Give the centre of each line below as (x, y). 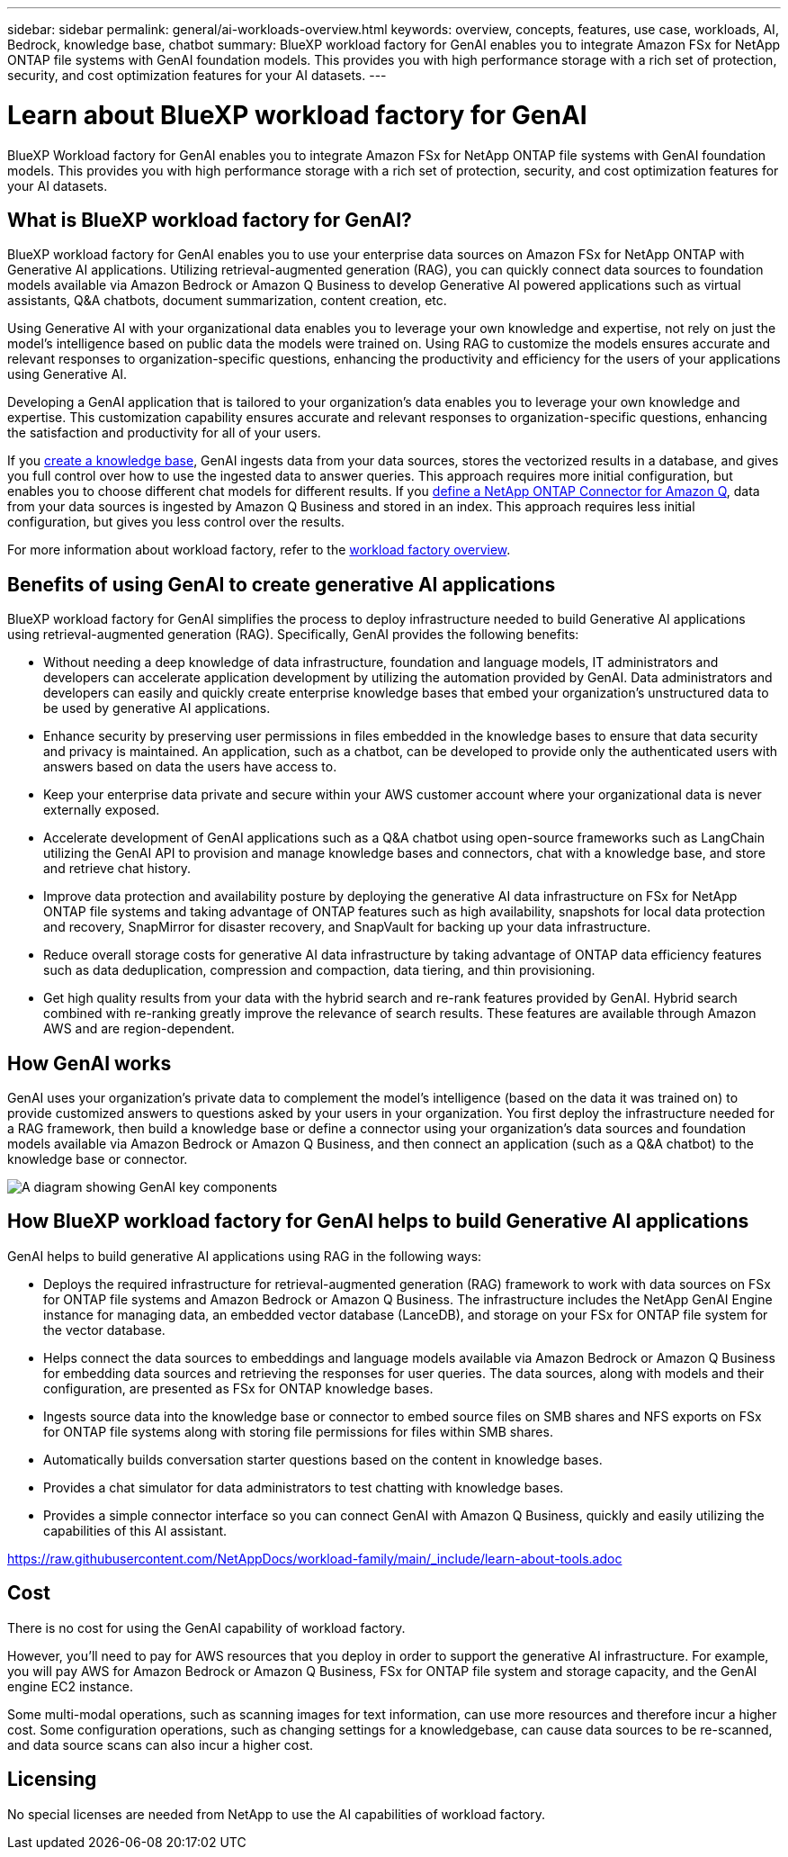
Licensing (52, 1780)
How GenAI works (90, 1063)
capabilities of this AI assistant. (135, 1530)
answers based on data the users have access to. (190, 767)
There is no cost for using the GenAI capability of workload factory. (206, 1627)
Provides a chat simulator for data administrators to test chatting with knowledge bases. (304, 1487)
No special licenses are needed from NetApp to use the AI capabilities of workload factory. (277, 1814)
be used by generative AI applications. (157, 708)
